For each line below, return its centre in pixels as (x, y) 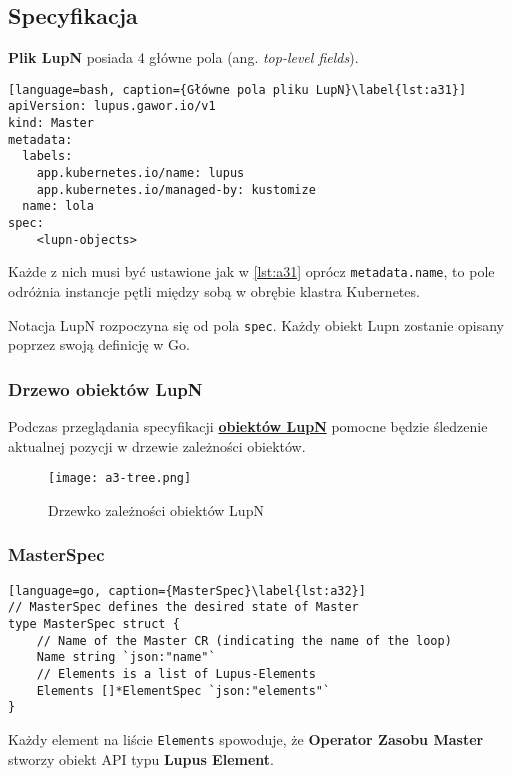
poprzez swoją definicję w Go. (99, 344)
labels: (47, 156)
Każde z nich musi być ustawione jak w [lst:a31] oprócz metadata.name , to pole (251, 271)
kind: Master (51, 123)
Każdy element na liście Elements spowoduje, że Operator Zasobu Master (246, 738)
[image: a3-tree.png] (120, 478)
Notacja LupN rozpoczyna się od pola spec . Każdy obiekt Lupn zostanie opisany (256, 324)
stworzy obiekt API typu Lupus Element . (141, 758)
